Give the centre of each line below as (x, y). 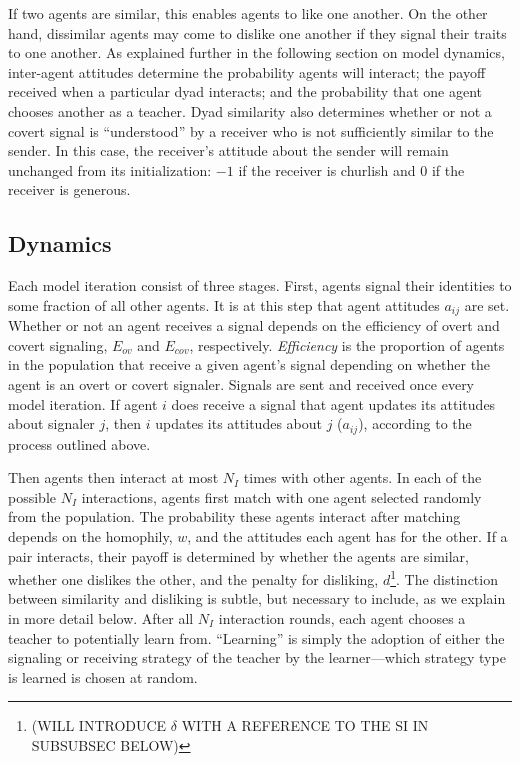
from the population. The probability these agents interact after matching (234, 516)
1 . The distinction (444, 577)
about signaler (51, 423)
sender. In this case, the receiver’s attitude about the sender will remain (228, 150)
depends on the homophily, (90, 535)
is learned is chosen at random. (103, 676)
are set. (487, 304)
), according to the (415, 423)
